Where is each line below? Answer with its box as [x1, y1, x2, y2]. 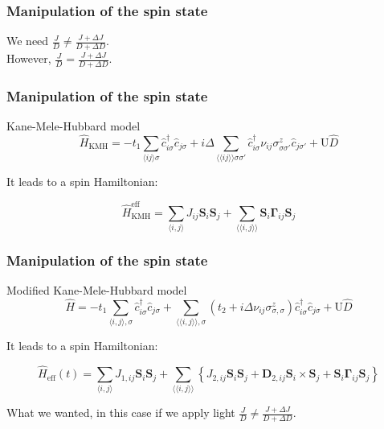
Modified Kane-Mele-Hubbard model [6, 282, 187, 299]
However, [6, 50, 51, 67]
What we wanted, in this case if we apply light [6, 404, 235, 421]
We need [6, 32, 49, 49]
